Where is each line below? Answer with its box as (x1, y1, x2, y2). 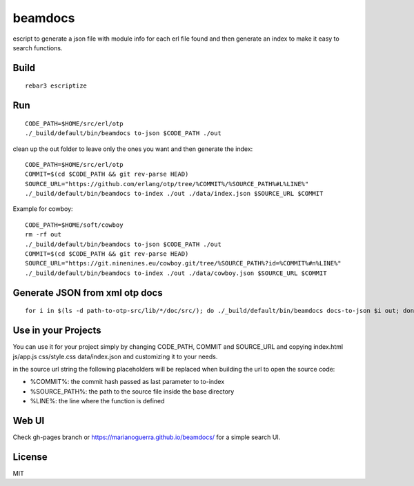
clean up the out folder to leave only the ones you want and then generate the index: (12, 145, 253, 153)
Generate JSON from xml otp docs (12, 287, 163, 298)
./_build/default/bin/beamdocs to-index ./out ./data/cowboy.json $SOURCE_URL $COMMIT (25, 269, 327, 277)
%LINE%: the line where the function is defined (30, 397, 165, 405)
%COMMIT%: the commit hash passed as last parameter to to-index (30, 378, 225, 386)
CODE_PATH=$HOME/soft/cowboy (25, 221, 124, 229)
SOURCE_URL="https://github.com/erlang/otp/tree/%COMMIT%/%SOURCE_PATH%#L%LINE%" (25, 180, 309, 188)
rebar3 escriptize (25, 82, 88, 90)
